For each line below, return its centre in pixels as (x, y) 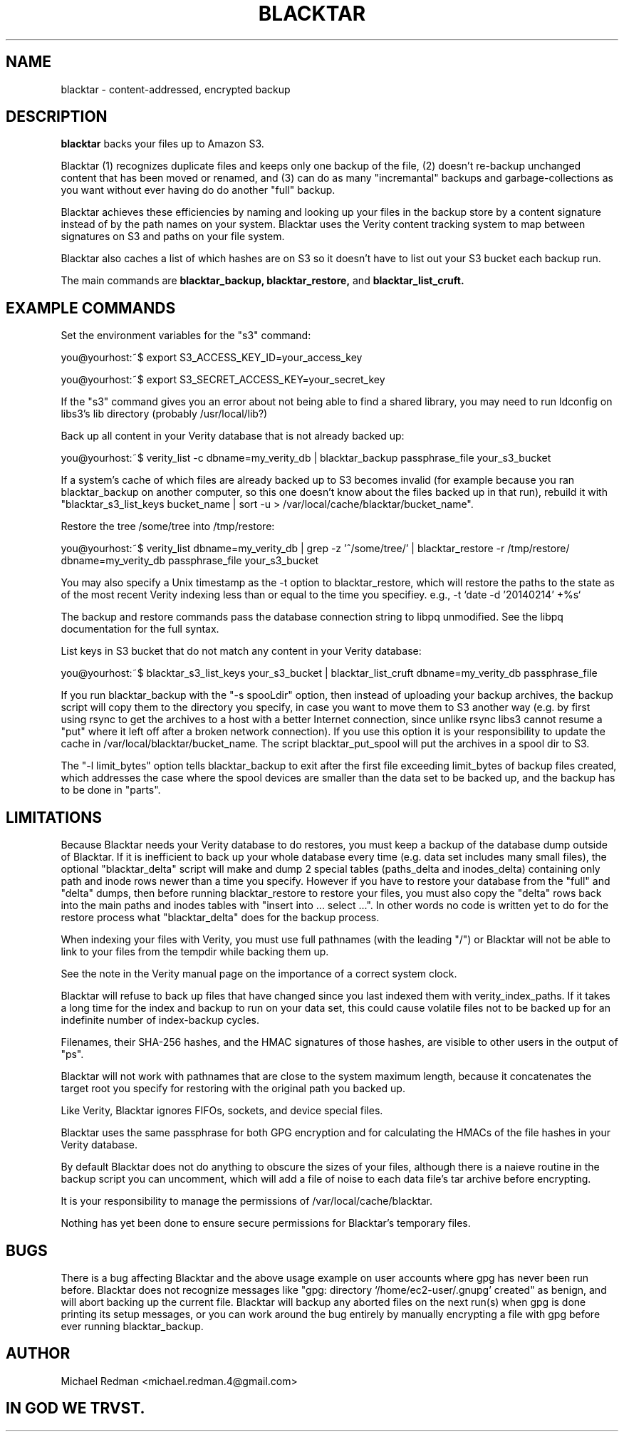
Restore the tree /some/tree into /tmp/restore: (168, 526)
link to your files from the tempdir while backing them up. (195, 952)
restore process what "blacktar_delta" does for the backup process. (220, 918)
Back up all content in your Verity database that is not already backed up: (233, 436)
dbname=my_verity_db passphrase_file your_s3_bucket (190, 561)
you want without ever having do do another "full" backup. (198, 190)
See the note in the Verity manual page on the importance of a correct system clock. (259, 974)
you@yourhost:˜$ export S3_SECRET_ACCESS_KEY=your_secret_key (223, 380)
